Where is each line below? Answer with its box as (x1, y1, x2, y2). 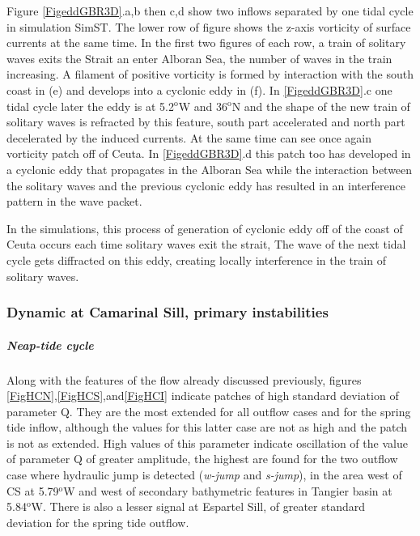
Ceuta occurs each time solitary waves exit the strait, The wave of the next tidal (6, 236, 406, 253)
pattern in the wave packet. (6, 193, 142, 210)
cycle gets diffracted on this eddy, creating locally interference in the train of (6, 251, 386, 268)
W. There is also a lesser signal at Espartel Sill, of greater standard (31, 498, 365, 515)
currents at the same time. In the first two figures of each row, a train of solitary (6, 34, 406, 51)
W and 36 (178, 97, 227, 114)
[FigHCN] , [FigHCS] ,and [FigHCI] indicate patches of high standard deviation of (6, 387, 399, 404)
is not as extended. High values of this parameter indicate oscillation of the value (6, 434, 408, 451)
